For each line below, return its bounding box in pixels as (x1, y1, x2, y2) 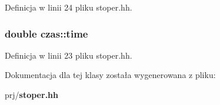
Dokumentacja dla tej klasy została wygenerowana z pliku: (5, 69, 216, 81)
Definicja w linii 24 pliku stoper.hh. (5, 1, 132, 13)
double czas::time (5, 26, 88, 40)
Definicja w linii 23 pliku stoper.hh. (5, 49, 132, 61)
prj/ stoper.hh (5, 89, 58, 100)
